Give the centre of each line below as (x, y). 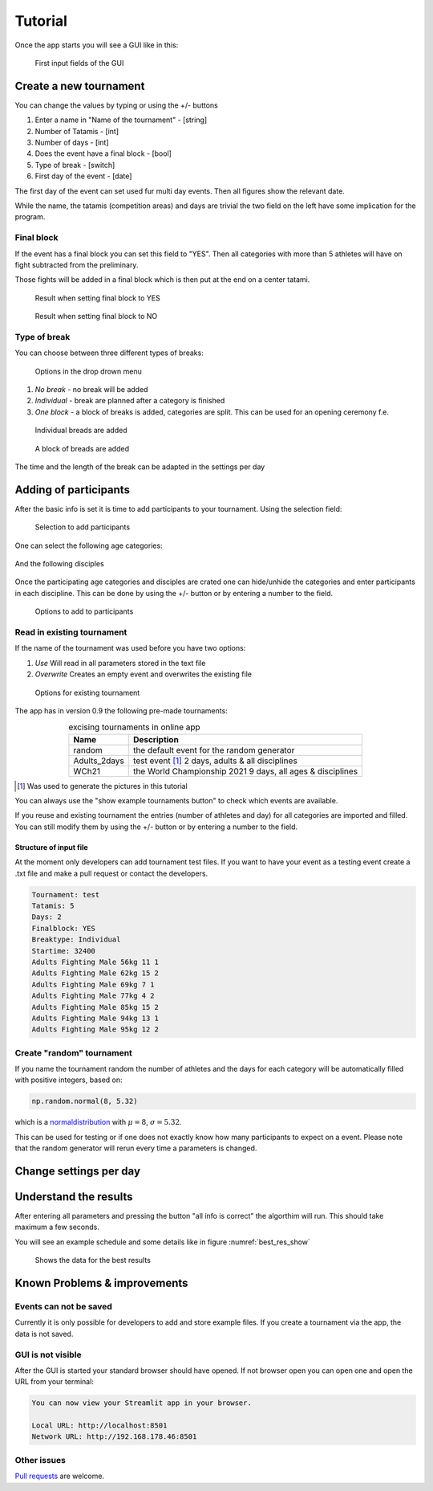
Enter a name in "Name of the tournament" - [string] (121, 120)
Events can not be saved (63, 1307)
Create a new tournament (80, 86)
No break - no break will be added (91, 389)
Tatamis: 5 (53, 905)
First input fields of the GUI (79, 63)
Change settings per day (77, 1171)
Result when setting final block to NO (96, 317)
